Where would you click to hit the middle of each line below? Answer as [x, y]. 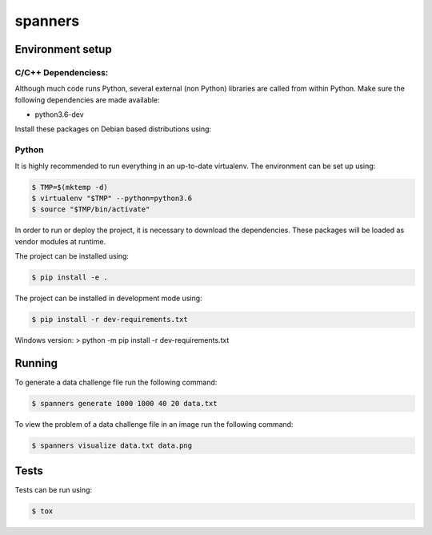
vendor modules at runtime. [60, 241]
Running [36, 363]
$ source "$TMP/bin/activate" [91, 209]
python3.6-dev [59, 115]
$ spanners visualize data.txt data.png [112, 445]
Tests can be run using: [53, 490]
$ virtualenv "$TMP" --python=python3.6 [112, 198]
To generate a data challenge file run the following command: [116, 382]
